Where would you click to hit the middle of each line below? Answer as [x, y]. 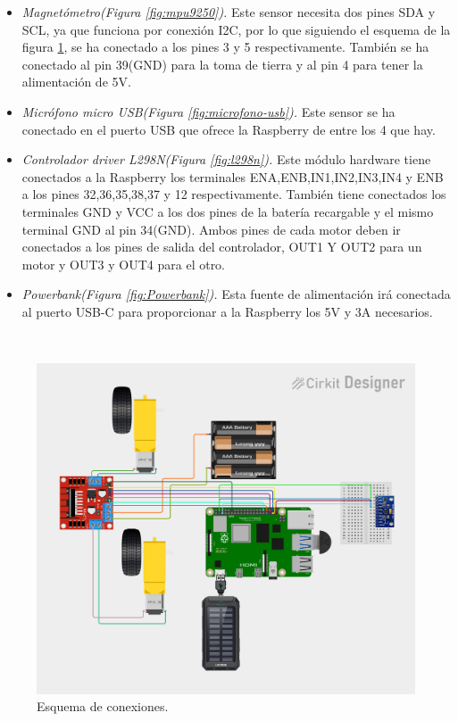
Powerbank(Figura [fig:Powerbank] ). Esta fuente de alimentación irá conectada [236, 294]
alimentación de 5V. [76, 82]
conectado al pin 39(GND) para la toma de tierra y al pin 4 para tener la [222, 64]
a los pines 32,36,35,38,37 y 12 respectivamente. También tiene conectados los [234, 194]
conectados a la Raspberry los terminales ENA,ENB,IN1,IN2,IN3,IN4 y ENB [233, 176]
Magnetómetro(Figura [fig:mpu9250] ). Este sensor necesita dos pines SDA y [229, 12]
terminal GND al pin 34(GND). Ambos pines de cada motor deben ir [211, 229]
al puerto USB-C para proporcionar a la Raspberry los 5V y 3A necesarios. [227, 311]
